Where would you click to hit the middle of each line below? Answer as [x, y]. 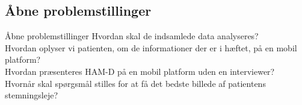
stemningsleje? [32, 95]
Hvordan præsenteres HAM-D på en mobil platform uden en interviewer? [140, 71]
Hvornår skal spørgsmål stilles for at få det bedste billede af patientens [135, 83]
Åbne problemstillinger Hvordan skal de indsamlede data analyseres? [132, 36]
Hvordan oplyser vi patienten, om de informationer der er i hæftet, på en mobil [151, 47]
